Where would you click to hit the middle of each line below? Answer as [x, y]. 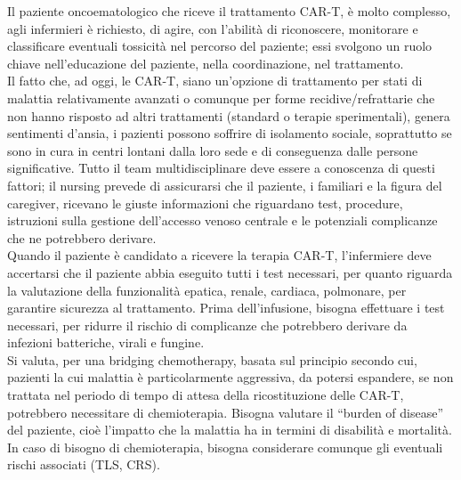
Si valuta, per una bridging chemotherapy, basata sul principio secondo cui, [212, 359]
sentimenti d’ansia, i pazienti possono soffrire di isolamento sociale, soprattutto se [230, 133]
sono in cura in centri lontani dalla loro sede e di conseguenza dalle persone [213, 150]
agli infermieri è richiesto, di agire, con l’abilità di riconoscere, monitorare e [213, 28]
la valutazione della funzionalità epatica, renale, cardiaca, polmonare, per [207, 290]
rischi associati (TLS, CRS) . [84, 464]
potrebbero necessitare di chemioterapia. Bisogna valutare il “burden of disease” [226, 412]
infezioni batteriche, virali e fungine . [106, 342]
